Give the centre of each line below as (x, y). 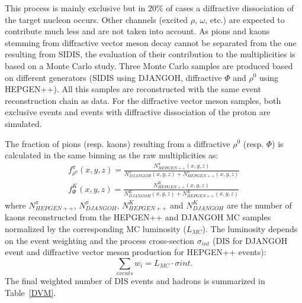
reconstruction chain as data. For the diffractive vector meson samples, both (143, 100)
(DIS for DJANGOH (250, 240)
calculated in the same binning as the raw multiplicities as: (112, 155)
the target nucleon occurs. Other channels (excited (97, 19)
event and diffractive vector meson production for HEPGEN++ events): (136, 252)
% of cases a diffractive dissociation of (225, 8)
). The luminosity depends (250, 228)
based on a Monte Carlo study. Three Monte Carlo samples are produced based (149, 65)
